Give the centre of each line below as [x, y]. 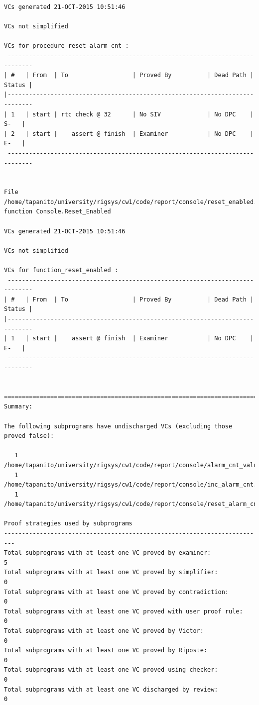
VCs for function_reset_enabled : [61, 270]
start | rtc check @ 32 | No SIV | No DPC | [143, 114]
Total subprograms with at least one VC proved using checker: [111, 670]
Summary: [18, 407]
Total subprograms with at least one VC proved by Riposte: [106, 651]
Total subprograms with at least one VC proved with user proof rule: [124, 611]
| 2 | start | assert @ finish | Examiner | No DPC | [129, 134]
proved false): [29, 436]
